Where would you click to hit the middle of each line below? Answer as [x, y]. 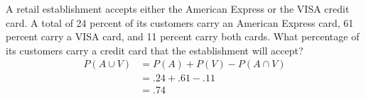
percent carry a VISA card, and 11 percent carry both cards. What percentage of [183, 36]
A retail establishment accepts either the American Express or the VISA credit [178, 8]
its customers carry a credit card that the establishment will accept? [155, 50]
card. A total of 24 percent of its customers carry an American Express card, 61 [180, 22]
